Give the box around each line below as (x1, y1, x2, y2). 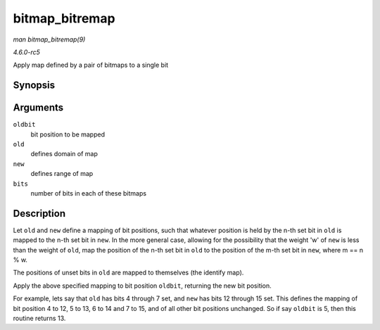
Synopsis (13, 80, 56, 91)
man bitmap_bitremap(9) (13, 35, 86, 44)
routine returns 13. (13, 314, 66, 323)
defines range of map (30, 170, 94, 178)
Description (13, 208, 66, 220)
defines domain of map (30, 150, 98, 158)
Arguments (13, 102, 64, 114)
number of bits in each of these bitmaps (30, 189, 147, 197)
